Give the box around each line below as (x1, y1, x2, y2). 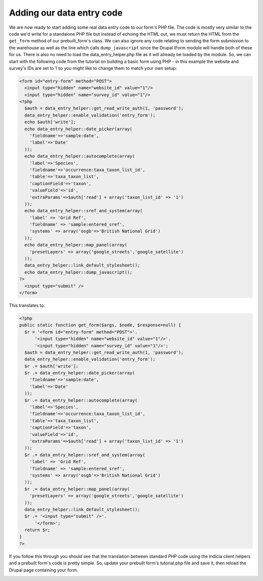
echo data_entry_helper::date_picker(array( (24, 126, 132, 132)
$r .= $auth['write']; (24, 363, 79, 369)
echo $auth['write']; (24, 120, 76, 125)
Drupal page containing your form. (9, 567, 78, 573)
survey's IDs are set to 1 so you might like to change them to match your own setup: (9, 65, 177, 71)
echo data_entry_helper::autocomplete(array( (24, 154, 135, 159)
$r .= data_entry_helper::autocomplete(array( (24, 398, 138, 403)
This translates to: (9, 302, 45, 308)
